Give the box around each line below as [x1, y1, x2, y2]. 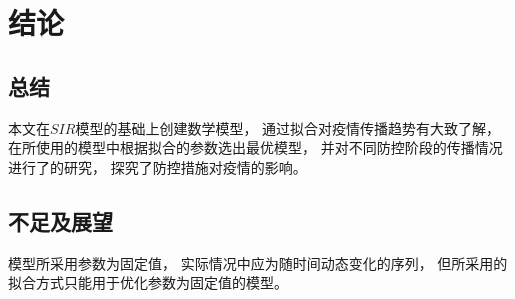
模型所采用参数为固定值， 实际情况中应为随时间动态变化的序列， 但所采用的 [8, 252, 508, 273]
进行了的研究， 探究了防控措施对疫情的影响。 [8, 156, 307, 177]
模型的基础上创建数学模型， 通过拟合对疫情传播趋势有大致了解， [75, 117, 501, 138]
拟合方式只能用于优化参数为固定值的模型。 [8, 272, 288, 293]
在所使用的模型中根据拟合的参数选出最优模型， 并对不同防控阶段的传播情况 [8, 137, 503, 158]
